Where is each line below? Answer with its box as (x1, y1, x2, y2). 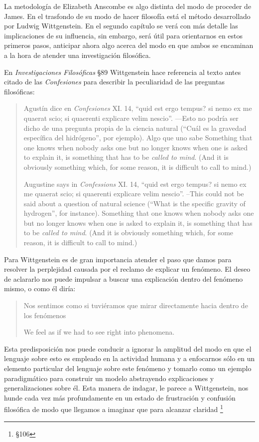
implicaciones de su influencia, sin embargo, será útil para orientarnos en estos (4, 30, 243, 40)
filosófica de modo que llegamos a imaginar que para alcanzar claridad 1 (4, 403, 223, 415)
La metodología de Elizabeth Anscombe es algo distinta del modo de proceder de (4, 1, 252, 11)
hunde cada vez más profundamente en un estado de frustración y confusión (4, 392, 236, 403)
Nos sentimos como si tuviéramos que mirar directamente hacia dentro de (23, 300, 248, 311)
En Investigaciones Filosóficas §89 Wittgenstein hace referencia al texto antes (4, 66, 241, 77)
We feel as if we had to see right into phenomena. (23, 327, 175, 337)
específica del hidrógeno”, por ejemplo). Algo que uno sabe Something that (23, 132, 253, 143)
